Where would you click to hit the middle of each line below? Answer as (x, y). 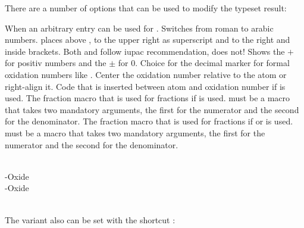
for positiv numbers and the (56, 63)
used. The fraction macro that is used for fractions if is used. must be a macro (148, 98)
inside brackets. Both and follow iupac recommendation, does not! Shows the (145, 51)
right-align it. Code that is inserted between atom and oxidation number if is (145, 86)
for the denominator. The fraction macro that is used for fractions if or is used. (149, 121)
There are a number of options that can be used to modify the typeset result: (146, 8)
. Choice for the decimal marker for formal (212, 63)
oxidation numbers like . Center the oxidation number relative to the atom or (146, 74)
